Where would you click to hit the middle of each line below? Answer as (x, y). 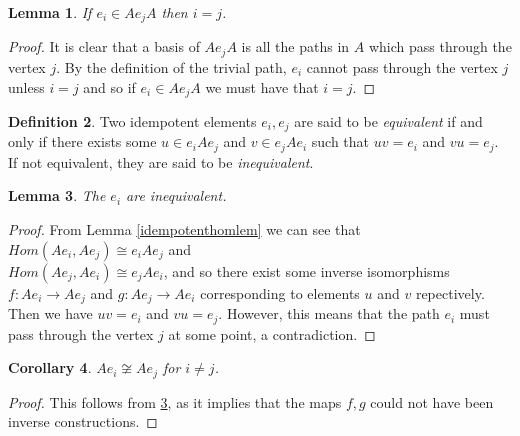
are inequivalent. (176, 195)
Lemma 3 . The (57, 195)
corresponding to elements (280, 292)
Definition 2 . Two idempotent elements (132, 120)
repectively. (450, 292)
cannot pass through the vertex (402, 66)
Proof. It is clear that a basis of (104, 46)
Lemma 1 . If (50, 12)
